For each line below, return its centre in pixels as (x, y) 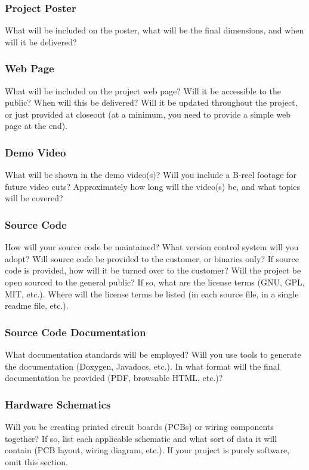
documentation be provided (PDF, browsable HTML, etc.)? (114, 378)
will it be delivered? (41, 42)
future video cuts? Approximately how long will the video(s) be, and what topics (152, 186)
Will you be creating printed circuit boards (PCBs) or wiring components (139, 426)
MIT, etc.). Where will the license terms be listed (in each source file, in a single (152, 294)
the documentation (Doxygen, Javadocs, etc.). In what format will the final (142, 366)
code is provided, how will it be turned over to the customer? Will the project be (153, 270)
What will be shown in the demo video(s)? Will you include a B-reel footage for (151, 175)
